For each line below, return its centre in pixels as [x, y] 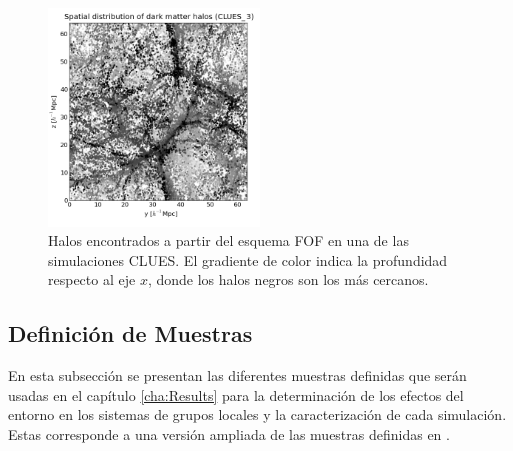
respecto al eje [92, 279]
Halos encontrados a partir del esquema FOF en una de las [228, 240]
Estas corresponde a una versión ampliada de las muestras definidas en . [229, 434]
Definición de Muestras [130, 333]
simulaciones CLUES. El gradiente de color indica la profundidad [248, 259]
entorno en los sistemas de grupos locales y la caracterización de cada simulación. [257, 414]
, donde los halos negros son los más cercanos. [288, 279]
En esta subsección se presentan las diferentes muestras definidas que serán [237, 375]
